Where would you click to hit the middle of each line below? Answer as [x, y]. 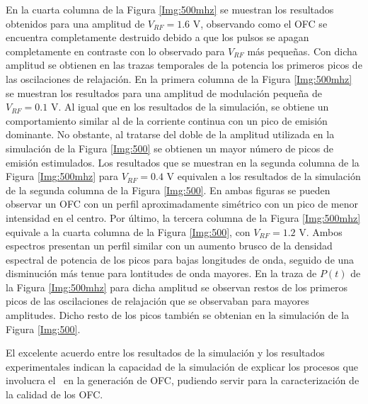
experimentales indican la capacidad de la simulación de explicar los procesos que [182, 366]
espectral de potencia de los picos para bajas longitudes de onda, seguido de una [180, 259]
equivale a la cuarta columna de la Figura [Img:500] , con [128, 231]
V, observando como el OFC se [260, 23]
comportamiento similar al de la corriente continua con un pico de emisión [167, 120]
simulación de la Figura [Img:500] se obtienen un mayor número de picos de [169, 148]
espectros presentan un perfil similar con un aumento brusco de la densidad [169, 246]
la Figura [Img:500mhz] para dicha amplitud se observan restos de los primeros [177, 287]
